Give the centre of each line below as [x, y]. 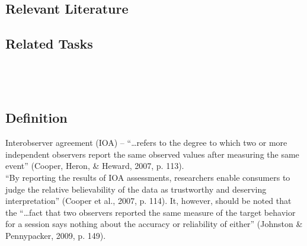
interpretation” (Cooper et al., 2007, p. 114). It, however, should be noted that [148, 201]
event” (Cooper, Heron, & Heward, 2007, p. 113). [95, 166]
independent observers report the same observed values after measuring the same [152, 154]
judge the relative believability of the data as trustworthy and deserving [136, 189]
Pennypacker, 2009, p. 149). [56, 235]
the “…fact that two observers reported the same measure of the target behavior [151, 212]
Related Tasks [49, 44]
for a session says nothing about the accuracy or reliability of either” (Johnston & [154, 224]
